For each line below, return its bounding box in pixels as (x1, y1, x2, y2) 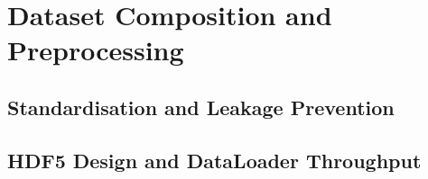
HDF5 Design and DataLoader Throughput (7, 146, 422, 174)
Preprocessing (7, 31, 184, 68)
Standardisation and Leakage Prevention (7, 93, 395, 121)
